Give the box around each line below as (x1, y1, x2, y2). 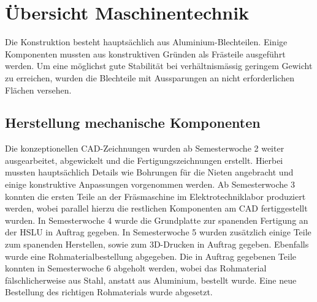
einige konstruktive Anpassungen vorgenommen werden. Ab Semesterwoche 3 (5, 178, 295, 191)
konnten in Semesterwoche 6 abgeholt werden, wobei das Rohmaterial (5, 262, 267, 274)
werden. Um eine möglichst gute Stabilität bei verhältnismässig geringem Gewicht (5, 59, 313, 72)
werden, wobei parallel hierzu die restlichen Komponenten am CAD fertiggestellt (5, 202, 308, 215)
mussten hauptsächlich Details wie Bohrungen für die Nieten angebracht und (5, 166, 294, 179)
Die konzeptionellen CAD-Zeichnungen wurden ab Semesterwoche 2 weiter (5, 142, 285, 155)
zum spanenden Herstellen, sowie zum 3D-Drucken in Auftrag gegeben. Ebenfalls (5, 238, 309, 251)
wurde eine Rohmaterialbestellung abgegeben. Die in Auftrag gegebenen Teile (5, 249, 297, 262)
